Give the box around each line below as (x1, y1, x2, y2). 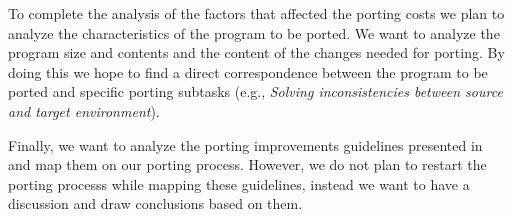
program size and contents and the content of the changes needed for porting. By (8, 42, 505, 63)
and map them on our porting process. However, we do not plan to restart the (8, 154, 487, 175)
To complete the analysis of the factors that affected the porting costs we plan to (8, 3, 505, 23)
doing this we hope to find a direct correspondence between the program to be (8, 61, 488, 82)
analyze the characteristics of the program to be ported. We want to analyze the (8, 22, 500, 43)
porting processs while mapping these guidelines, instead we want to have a (8, 173, 470, 194)
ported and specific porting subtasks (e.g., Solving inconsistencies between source (8, 81, 503, 102)
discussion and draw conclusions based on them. (8, 193, 303, 214)
